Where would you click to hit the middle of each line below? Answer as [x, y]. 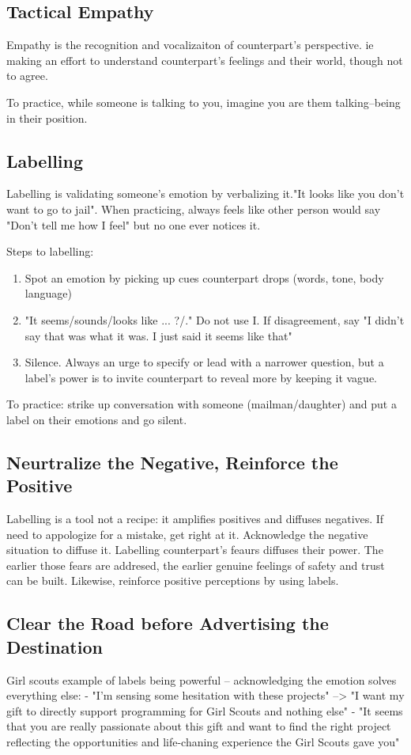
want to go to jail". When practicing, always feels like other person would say [194, 209]
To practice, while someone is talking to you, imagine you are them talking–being [204, 102]
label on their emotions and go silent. [97, 419]
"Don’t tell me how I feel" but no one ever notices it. [134, 224]
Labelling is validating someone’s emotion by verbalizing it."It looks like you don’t [205, 193]
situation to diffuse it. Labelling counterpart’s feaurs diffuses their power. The [195, 550]
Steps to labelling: [50, 251]
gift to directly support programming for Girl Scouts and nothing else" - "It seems [205, 710]
